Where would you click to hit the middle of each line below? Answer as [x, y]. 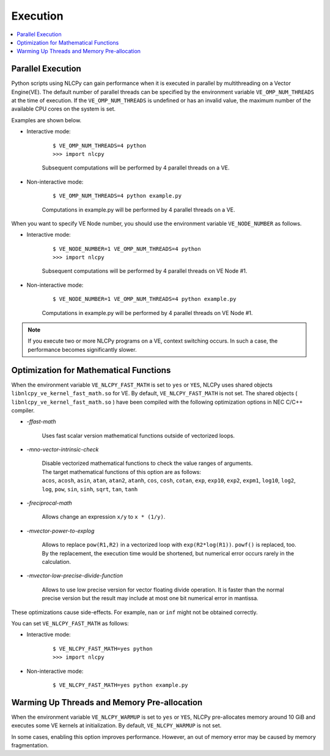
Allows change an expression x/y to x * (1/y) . [104, 517]
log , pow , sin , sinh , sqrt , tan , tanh [90, 489]
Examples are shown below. [46, 120]
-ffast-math [41, 421]
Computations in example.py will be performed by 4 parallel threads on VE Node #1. [147, 313]
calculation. [57, 561]
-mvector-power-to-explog [61, 531]
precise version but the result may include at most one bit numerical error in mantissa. [150, 598]
